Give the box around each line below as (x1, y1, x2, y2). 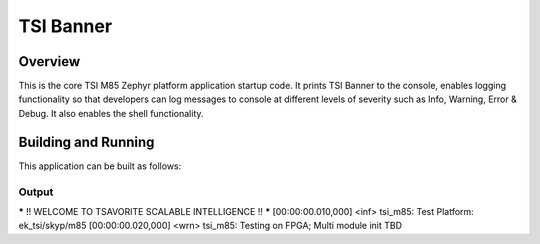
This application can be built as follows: (18, 160, 182, 172)
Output (18, 185, 54, 199)
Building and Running (18, 133, 155, 150)
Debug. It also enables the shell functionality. (18, 107, 204, 119)
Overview (18, 53, 81, 70)
